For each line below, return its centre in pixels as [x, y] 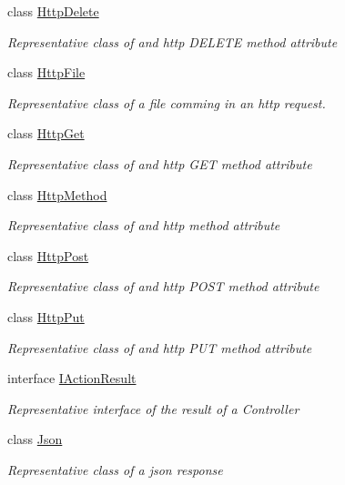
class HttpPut [46, 316]
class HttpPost [48, 255]
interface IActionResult [72, 378]
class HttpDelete [53, 11]
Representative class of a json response [115, 469]
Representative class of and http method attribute [144, 225]
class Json [35, 439]
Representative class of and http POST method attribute [163, 286]
